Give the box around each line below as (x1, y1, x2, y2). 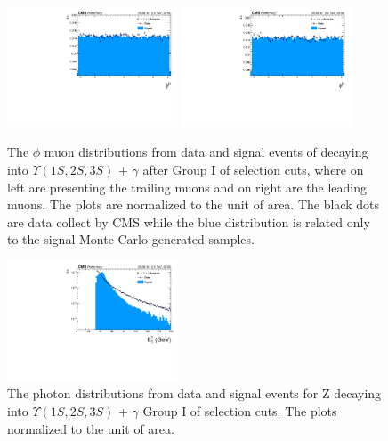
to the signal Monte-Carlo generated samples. (7, 230, 255, 249)
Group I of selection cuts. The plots (142, 402, 337, 421)
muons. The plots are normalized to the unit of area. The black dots (7, 195, 379, 214)
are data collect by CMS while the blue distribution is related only (7, 212, 370, 231)
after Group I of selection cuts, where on (142, 160, 364, 179)
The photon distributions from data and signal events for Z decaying (7, 384, 382, 403)
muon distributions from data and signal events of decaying (44, 143, 368, 161)
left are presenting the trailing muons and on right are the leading (7, 177, 368, 196)
